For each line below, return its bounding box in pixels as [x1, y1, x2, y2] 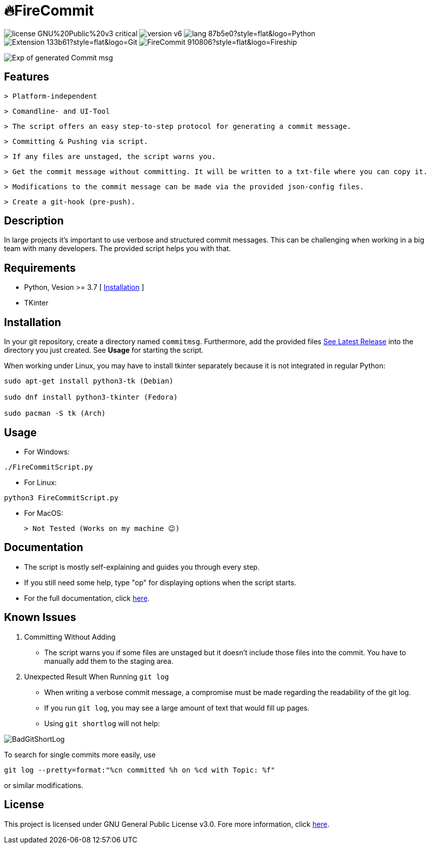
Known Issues [4, 611, 76, 624]
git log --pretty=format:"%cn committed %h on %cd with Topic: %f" [4, 765, 275, 774]
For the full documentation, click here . [24, 593, 150, 602]
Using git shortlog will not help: [44, 719, 160, 728]
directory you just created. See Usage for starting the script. [4, 346, 203, 355]
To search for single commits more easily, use [4, 750, 156, 759]
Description [4, 214, 64, 227]
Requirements [4, 261, 76, 274]
